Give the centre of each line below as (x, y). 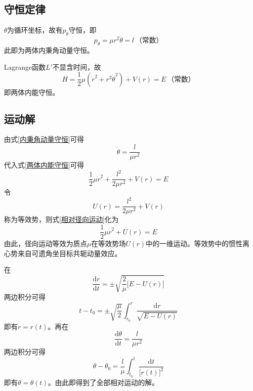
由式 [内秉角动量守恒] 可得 (44, 139)
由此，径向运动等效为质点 (45, 243)
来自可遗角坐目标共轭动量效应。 (69, 253)
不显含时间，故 (77, 66)
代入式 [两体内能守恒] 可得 (44, 165)
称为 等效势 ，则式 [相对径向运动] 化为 (61, 219)
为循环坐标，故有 (35, 30)
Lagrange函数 (25, 66)
